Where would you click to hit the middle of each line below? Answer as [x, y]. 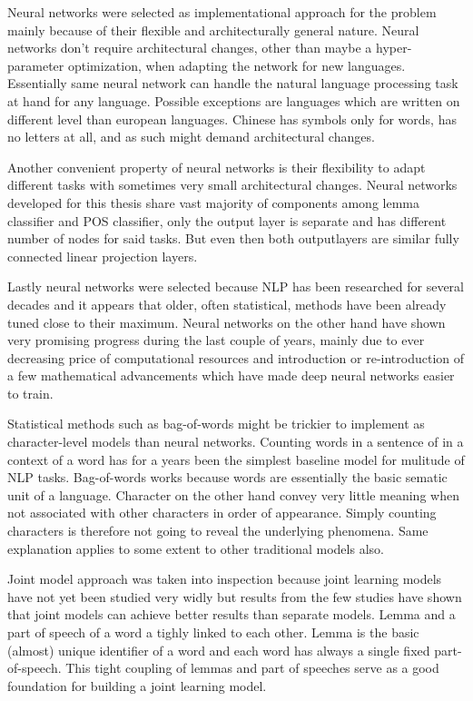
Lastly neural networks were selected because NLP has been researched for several [236, 286]
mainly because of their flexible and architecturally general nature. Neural [213, 30]
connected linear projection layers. [103, 256]
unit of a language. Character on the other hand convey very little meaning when [233, 494]
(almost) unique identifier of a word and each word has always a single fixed [219, 650]
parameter [36, 65]
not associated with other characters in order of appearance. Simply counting [222, 513]
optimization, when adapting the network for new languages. [236, 65]
